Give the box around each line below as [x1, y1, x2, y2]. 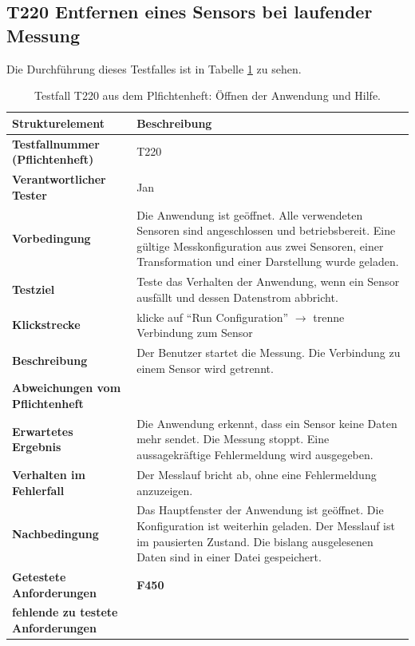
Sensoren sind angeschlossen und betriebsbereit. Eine [136, 222, 396, 239]
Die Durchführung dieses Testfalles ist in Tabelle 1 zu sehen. [6, 60, 302, 77]
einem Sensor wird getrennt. [136, 359, 274, 376]
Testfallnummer [12, 135, 100, 152]
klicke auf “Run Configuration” [136, 308, 289, 325]
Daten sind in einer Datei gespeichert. [136, 549, 322, 565]
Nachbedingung [12, 525, 99, 541]
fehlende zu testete [12, 604, 118, 620]
